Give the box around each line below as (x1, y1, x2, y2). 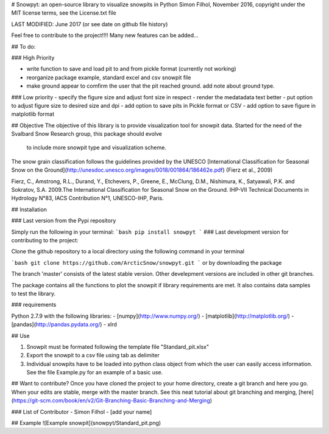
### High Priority (11, 54, 55, 61)
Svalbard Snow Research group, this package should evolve (11, 130, 163, 138)
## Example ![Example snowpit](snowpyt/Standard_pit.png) (11, 419, 161, 427)
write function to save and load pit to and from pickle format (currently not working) (26, 65, 237, 72)
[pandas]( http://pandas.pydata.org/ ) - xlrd (11, 321, 117, 328)
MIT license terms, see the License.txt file (11, 9, 116, 16)
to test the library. (11, 290, 56, 297)
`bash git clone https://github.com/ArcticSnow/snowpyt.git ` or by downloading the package (11, 259, 282, 266)
